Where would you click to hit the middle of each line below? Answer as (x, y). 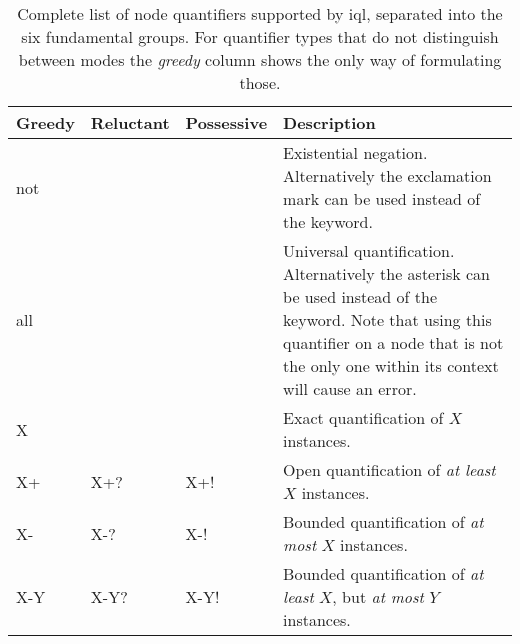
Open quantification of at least (389, 469)
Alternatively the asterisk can (387, 273)
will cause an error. (350, 388)
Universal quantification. (369, 250)
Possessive (226, 122)
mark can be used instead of (382, 198)
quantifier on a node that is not (393, 342)
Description (329, 122)
